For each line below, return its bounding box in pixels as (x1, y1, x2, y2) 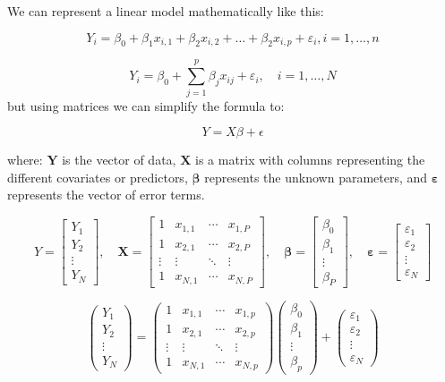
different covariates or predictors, (7, 167, 188, 186)
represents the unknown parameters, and (204, 167, 428, 186)
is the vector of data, (62, 150, 176, 169)
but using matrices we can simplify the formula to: (7, 96, 285, 115)
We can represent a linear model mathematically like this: (7, 2, 324, 20)
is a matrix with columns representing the (194, 150, 425, 169)
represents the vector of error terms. (7, 185, 205, 204)
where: (7, 150, 43, 169)
